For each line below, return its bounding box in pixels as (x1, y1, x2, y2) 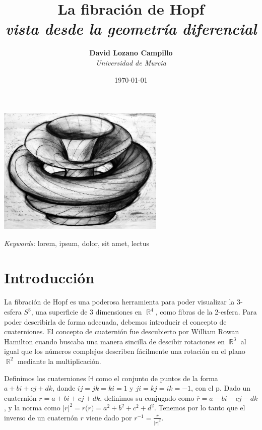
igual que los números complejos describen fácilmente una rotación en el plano (4, 346, 245, 356)
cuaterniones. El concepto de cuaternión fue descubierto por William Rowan (4, 326, 239, 337)
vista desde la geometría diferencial (5, 18, 257, 39)
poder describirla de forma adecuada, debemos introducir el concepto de (4, 316, 227, 327)
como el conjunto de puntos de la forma (96, 373, 218, 383)
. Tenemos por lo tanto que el (154, 402, 245, 413)
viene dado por (86, 412, 132, 422)
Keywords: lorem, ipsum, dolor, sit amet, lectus (4, 237, 149, 248)
